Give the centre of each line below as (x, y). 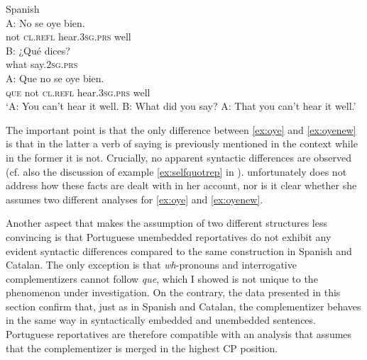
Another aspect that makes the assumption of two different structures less (166, 223)
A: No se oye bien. (45, 22)
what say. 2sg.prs (42, 64)
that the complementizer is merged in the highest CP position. (142, 348)
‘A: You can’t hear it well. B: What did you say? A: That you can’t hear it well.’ (181, 106)
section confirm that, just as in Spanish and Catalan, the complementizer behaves (183, 306)
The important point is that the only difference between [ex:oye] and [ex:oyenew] (181, 129)
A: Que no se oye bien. (55, 78)
